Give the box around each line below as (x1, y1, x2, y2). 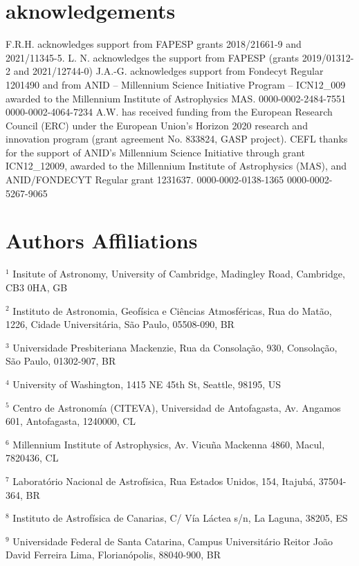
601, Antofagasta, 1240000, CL (6, 414, 136, 428)
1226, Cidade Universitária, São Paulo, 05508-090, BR (6, 317, 234, 331)
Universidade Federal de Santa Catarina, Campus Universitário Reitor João (12, 533, 333, 548)
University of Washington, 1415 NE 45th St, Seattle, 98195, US (12, 376, 282, 391)
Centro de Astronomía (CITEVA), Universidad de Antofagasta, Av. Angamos (12, 400, 341, 414)
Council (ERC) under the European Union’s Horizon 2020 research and (6, 118, 308, 132)
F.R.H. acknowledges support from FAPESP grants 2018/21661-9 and (6, 37, 302, 51)
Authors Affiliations (6, 226, 198, 255)
